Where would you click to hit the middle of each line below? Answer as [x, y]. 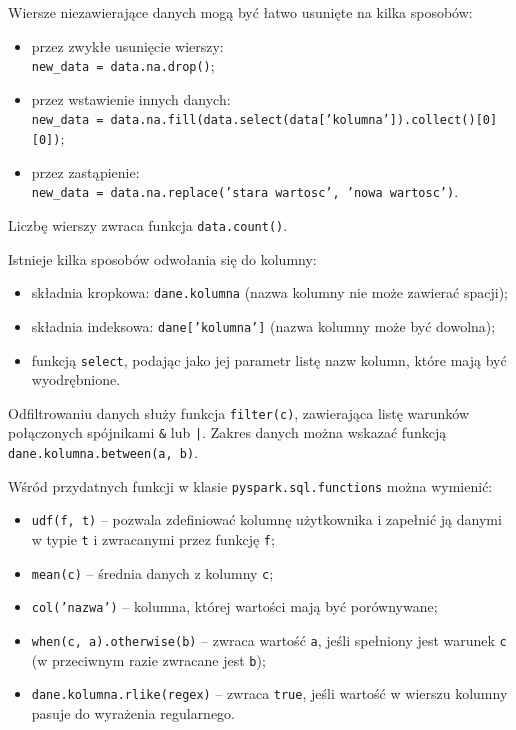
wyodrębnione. [76, 379]
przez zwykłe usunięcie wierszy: [127, 45]
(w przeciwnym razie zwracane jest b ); [148, 659]
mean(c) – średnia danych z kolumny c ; [152, 572]
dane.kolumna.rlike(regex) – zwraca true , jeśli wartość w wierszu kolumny [269, 693]
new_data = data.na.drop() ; [123, 65]
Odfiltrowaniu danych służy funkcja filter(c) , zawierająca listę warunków [239, 412]
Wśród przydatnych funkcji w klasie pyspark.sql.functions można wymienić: [250, 485]
